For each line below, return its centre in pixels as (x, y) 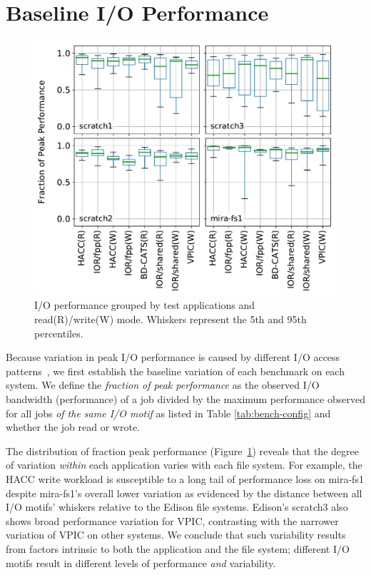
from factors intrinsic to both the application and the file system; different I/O (178, 548)
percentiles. (59, 333)
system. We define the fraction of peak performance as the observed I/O (163, 385)
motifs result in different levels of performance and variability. (141, 563)
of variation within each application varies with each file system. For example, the (184, 465)
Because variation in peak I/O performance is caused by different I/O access (173, 357)
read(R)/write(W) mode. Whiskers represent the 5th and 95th (171, 319)
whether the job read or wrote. (73, 427)
